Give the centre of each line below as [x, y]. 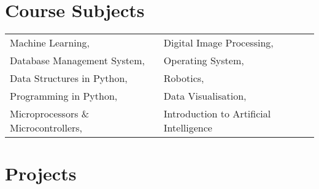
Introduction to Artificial [217, 114]
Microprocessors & [50, 114]
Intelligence [188, 128]
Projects [41, 173]
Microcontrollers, [46, 128]
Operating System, [204, 61]
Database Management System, [77, 61]
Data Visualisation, [205, 96]
